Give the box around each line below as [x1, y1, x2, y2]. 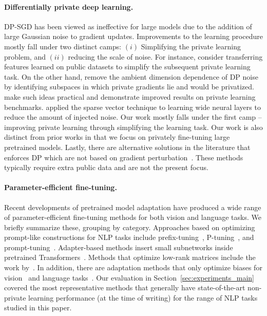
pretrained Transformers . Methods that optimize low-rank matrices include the [4, 252, 256, 263]
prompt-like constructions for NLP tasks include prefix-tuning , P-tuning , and [4, 232, 254, 243]
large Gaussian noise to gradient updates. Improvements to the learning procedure [4, 31, 263, 42]
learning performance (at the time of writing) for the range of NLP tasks [28, 292, 258, 303]
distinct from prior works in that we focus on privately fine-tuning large [4, 132, 230, 142]
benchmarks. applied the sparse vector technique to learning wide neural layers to [4, 101, 261, 112]
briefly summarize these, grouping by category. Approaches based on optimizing [4, 221, 255, 232]
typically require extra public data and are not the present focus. [4, 162, 208, 173]
